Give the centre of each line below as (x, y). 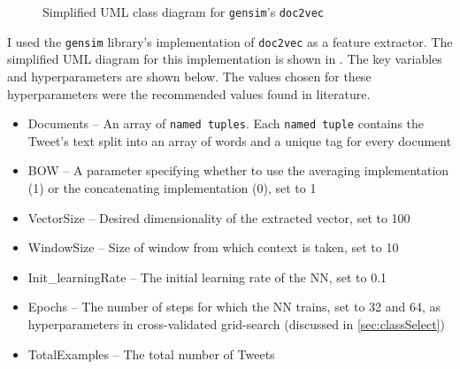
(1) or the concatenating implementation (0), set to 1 (172, 187)
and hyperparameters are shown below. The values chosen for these (189, 76)
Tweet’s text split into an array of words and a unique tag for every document (240, 140)
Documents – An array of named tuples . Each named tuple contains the (226, 123)
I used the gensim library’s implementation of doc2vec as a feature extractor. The (230, 41)
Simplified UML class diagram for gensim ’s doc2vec (183, 12)
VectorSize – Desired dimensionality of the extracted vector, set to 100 (219, 217)
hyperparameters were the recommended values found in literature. (189, 93)
